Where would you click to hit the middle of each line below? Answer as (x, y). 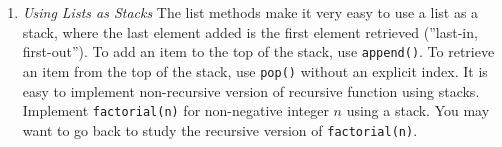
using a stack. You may (418, 110)
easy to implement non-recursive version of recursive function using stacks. (251, 90)
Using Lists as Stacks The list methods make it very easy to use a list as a (250, 12)
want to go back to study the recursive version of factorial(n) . (220, 129)
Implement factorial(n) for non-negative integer (175, 110)
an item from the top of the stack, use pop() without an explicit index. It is (255, 70)
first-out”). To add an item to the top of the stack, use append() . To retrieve (258, 51)
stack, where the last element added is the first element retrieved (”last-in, (250, 31)
